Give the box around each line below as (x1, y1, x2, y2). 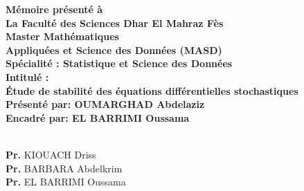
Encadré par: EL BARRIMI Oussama (6, 110, 190, 125)
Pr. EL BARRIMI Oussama (6, 174, 126, 189)
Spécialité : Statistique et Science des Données (6, 56, 233, 71)
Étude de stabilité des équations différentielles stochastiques (6, 83, 298, 98)
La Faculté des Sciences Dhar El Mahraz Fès (6, 15, 224, 30)
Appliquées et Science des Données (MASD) (6, 42, 222, 57)
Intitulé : (6, 69, 49, 84)
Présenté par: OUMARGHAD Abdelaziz (6, 97, 205, 111)
